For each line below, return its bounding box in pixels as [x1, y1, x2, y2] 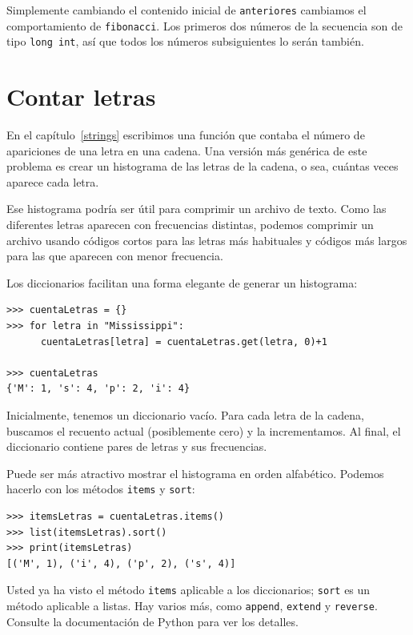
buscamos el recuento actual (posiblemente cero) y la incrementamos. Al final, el [6, 422, 401, 439]
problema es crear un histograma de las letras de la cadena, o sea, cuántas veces [6, 158, 399, 175]
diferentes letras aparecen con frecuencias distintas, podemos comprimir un [6, 216, 374, 233]
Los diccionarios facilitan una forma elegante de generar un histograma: [6, 274, 358, 291]
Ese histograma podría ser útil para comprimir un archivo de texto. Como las [6, 200, 387, 217]
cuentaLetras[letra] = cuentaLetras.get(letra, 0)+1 [40, 336, 327, 348]
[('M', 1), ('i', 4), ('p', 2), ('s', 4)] [6, 557, 236, 569]
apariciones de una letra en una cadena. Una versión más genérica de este [6, 142, 367, 159]
